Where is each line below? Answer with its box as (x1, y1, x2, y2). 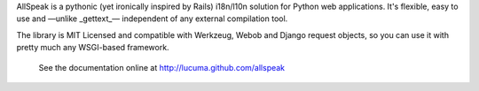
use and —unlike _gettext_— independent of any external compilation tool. (16, 13, 288, 24)
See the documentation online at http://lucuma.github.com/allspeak (38, 62, 286, 72)
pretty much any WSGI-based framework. (16, 42, 169, 53)
